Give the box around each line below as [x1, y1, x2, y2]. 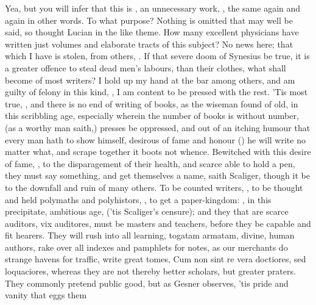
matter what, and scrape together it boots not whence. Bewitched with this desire [5, 145, 311, 158]
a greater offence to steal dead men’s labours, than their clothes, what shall [5, 61, 286, 74]
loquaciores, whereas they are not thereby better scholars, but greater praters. [5, 265, 296, 278]
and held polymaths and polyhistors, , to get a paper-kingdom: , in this [5, 193, 272, 206]
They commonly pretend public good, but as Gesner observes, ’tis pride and [5, 276, 289, 289]
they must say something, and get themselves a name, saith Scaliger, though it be [5, 169, 310, 182]
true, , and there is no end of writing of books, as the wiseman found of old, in [5, 97, 298, 110]
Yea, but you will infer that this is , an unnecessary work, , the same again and [5, 2, 301, 14]
